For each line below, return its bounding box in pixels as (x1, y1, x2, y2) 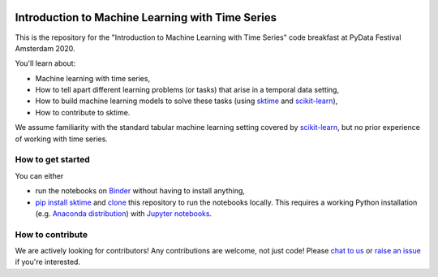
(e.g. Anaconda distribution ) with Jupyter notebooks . (35, 208, 213, 219)
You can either (15, 171, 64, 180)
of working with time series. (15, 134, 109, 144)
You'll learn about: (15, 58, 76, 68)
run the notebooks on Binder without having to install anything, (35, 186, 245, 196)
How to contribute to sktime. (35, 107, 131, 117)
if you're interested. (15, 257, 81, 267)
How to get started (15, 154, 91, 166)
